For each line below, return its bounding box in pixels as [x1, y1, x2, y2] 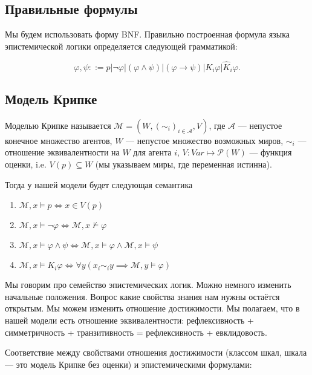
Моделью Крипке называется [5, 119, 111, 131]
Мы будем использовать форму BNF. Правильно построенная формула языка [5, 28, 290, 41]
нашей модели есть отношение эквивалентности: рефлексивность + [5, 313, 254, 326]
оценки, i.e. [5, 158, 47, 170]
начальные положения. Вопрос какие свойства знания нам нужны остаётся [5, 290, 280, 302]
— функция [249, 146, 292, 158]
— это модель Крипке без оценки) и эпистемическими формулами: [5, 357, 252, 370]
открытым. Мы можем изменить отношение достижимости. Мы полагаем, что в [5, 302, 300, 315]
